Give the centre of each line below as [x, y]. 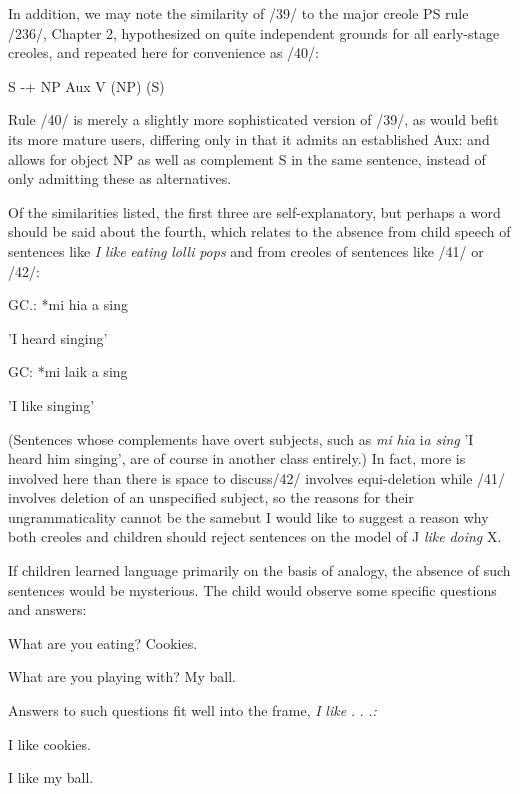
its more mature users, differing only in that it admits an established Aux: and [249, 138]
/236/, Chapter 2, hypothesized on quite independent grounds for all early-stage [254, 32]
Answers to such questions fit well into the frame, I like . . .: [192, 710]
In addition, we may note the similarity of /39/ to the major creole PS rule [238, 13]
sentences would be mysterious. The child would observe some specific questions [252, 589]
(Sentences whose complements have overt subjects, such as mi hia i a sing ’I [241, 438]
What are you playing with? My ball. [122, 676]
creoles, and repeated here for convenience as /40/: [163, 52]
